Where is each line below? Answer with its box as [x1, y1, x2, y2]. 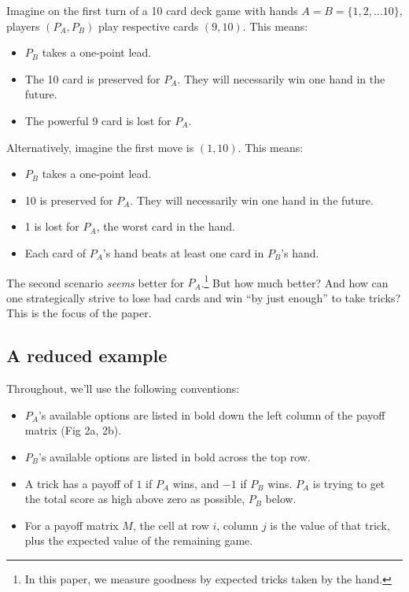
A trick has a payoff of [24, 475, 133, 491]
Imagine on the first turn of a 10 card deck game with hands [6, 2, 298, 18]
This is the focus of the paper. [6, 305, 152, 321]
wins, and [172, 475, 219, 491]
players [6, 17, 40, 34]
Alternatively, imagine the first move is [6, 139, 194, 155]
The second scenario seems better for [6, 274, 184, 290]
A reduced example [6, 343, 168, 368]
